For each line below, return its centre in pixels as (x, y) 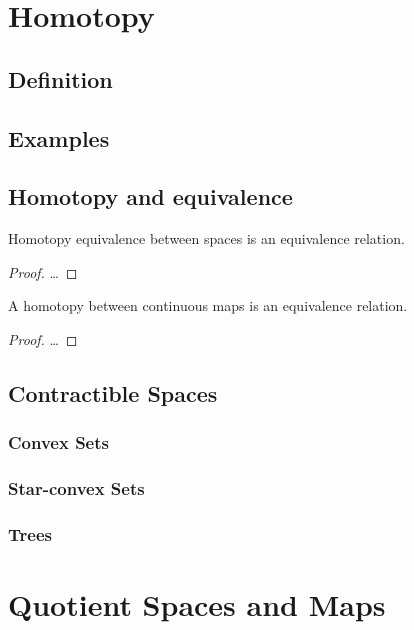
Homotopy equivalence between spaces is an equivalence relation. (206, 238)
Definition (60, 78)
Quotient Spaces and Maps (197, 604)
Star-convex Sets (76, 488)
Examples (59, 137)
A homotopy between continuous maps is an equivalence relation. (208, 305)
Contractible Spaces (113, 392)
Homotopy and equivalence (150, 196)
